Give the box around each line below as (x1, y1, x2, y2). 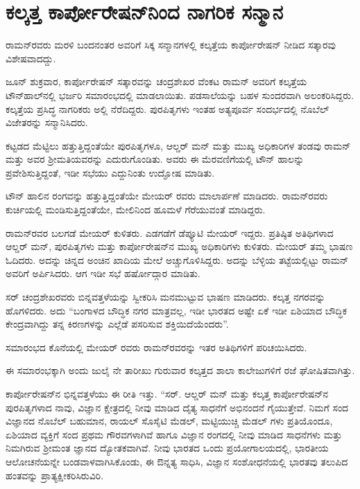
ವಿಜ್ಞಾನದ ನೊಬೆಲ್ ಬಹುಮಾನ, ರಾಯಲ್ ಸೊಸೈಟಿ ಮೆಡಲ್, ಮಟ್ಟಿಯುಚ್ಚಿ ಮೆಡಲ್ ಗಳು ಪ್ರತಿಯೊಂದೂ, (6, 414, 333, 428)
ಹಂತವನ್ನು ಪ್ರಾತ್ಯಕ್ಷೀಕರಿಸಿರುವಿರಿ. (6, 468, 104, 482)
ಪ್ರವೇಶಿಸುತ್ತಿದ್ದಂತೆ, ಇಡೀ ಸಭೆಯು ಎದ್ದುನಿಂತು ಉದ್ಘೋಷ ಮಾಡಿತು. (6, 165, 215, 179)
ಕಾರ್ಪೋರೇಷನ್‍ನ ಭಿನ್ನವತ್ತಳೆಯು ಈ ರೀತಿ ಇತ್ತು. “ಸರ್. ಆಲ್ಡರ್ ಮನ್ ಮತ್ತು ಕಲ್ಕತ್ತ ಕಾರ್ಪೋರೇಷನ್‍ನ (6, 386, 328, 400)
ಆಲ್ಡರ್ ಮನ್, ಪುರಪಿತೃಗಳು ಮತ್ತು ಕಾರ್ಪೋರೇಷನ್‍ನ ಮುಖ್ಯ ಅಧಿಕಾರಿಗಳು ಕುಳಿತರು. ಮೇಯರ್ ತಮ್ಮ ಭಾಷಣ (6, 239, 353, 254)
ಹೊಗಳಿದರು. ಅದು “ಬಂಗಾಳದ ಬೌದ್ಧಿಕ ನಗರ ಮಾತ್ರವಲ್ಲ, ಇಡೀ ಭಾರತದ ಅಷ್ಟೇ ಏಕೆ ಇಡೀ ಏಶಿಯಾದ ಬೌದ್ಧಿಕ (6, 303, 348, 317)
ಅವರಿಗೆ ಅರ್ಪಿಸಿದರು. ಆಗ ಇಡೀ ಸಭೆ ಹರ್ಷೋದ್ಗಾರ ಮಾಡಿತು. (6, 266, 200, 281)
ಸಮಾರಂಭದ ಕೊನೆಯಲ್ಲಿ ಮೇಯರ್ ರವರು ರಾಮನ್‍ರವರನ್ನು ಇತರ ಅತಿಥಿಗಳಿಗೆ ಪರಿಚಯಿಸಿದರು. (6, 339, 307, 354)
